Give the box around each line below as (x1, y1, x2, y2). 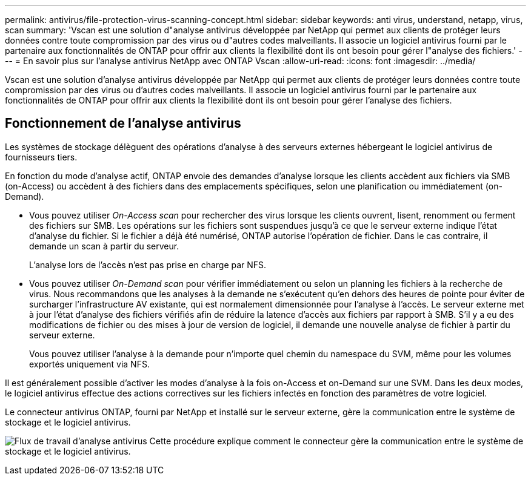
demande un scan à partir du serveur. (29, 240, 179, 251)
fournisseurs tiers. (5, 151, 78, 162)
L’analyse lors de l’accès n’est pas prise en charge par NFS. (29, 259, 267, 270)
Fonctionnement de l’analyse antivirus (5, 116, 241, 131)
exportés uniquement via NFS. (29, 358, 150, 369)
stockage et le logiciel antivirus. (5, 416, 131, 427)
